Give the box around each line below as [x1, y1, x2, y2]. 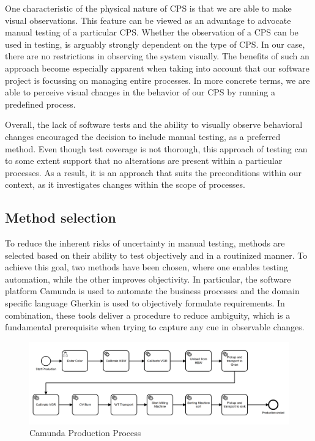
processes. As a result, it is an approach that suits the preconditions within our [5, 166, 302, 179]
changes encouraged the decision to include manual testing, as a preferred [5, 130, 281, 143]
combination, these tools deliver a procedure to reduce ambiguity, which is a [5, 308, 291, 321]
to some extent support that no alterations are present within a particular [5, 154, 283, 167]
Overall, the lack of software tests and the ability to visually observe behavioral [5, 118, 303, 131]
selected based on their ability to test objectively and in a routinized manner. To [5, 248, 308, 261]
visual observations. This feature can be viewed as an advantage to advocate [5, 13, 291, 26]
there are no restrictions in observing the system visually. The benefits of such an [5, 50, 309, 62]
